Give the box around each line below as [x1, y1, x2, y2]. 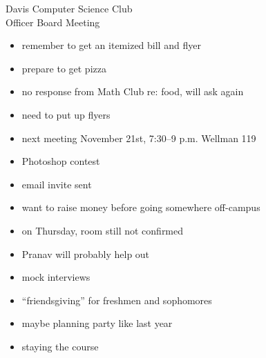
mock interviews [21, 270, 91, 284]
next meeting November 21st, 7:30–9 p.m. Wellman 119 [21, 130, 256, 145]
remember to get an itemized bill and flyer [21, 38, 201, 52]
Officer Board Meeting [6, 14, 100, 29]
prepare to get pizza [21, 61, 106, 75]
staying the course [21, 339, 99, 353]
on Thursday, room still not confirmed [21, 223, 184, 237]
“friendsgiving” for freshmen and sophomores [21, 292, 212, 307]
